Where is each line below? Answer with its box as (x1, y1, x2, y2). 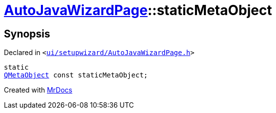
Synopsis (4, 27, 50, 40)
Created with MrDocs (4, 86, 73, 94)
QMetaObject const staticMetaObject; (4, 71, 148, 79)
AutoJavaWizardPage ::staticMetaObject (4, 2, 272, 19)
